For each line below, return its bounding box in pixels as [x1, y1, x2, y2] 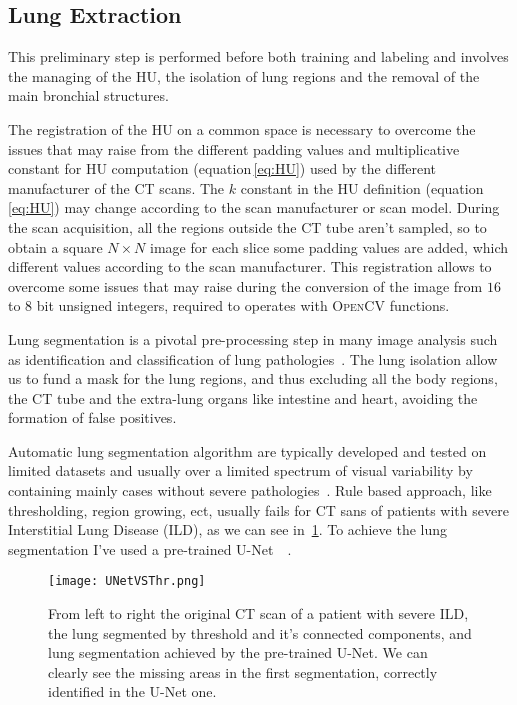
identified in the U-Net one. [48, 681, 217, 702]
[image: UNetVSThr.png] [48, 574, 206, 589]
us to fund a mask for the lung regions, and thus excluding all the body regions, [8, 368, 498, 389]
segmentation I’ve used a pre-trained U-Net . [8, 538, 292, 559]
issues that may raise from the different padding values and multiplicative [8, 138, 460, 159]
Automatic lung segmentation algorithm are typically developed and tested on [8, 440, 487, 461]
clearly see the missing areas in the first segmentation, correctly [48, 661, 438, 682]
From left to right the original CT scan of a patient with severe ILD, [48, 603, 469, 624]
